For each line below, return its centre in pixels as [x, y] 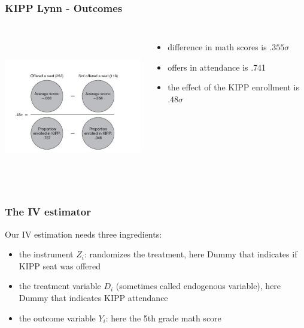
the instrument [46, 254]
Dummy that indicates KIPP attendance [93, 298]
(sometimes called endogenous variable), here [198, 286]
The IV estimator [48, 212]
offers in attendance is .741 [217, 67]
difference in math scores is [217, 47]
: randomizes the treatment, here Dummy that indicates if [191, 254]
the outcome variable [57, 318]
